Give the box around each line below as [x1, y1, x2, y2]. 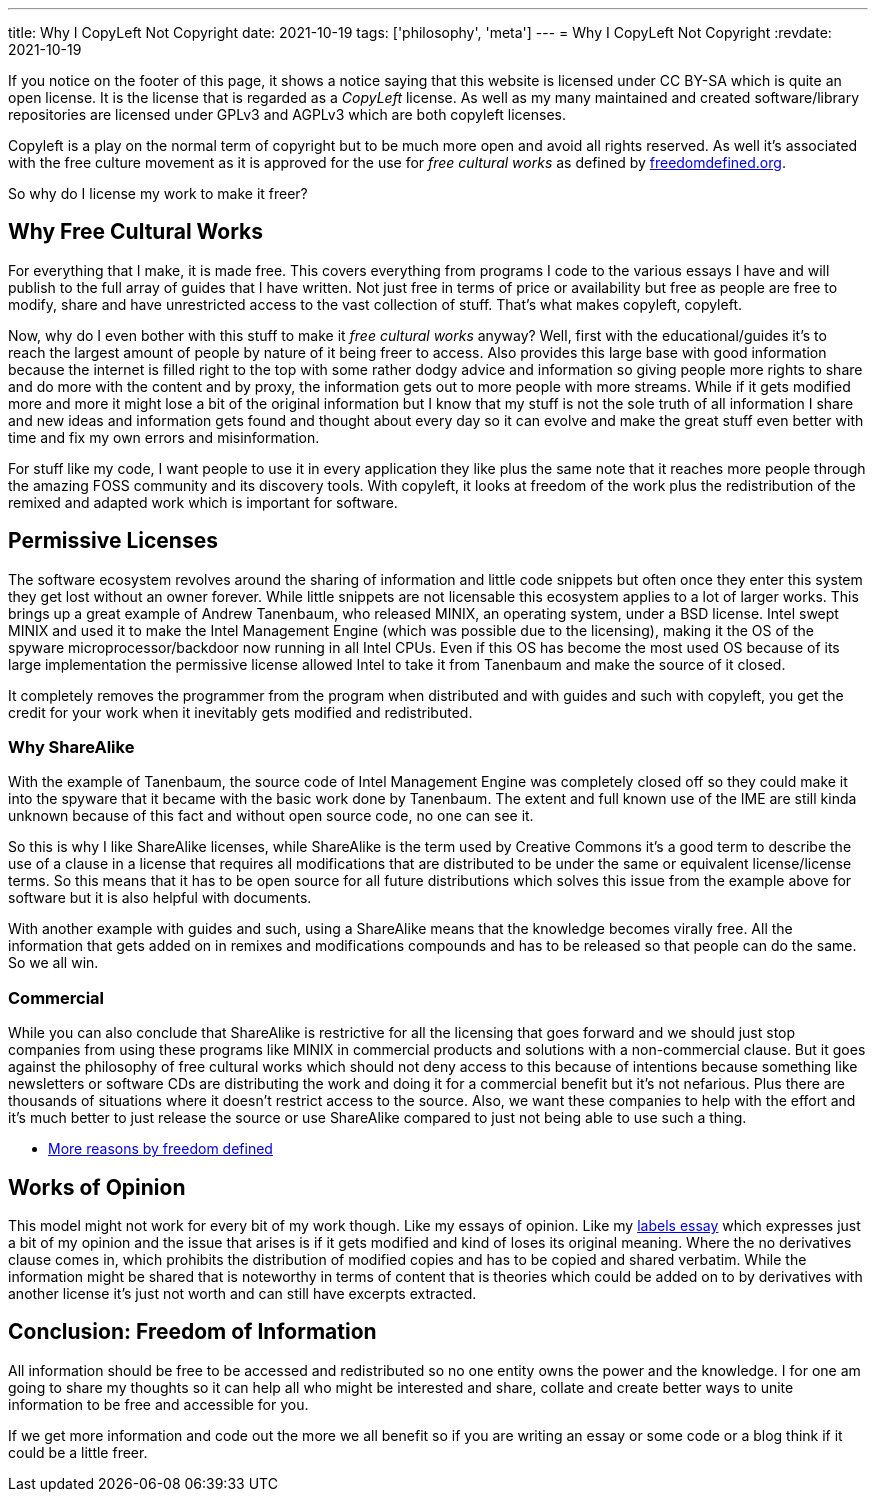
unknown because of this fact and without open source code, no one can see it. [8, 807, 534, 825]
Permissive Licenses [8, 528, 218, 554]
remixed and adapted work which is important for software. [8, 493, 398, 511]
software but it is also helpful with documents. [8, 889, 312, 907]
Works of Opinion [8, 1174, 186, 1200]
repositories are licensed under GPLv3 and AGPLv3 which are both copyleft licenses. [8, 106, 566, 123]
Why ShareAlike [8, 737, 135, 758]
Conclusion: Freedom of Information [8, 1319, 377, 1345]
